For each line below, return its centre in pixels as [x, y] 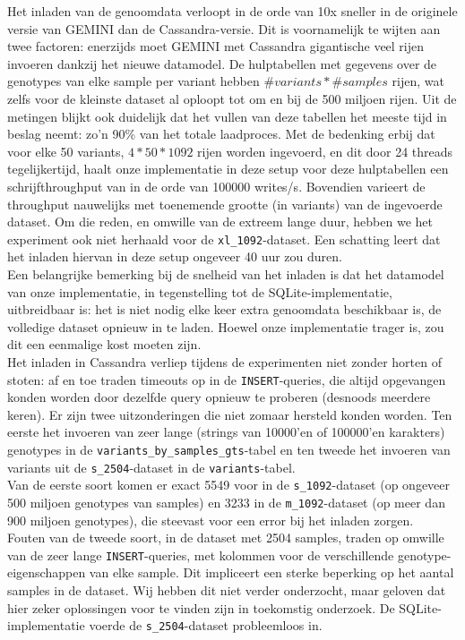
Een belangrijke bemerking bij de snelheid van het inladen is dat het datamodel [226, 273]
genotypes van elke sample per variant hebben [133, 81]
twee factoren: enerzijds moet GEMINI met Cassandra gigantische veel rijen [216, 46]
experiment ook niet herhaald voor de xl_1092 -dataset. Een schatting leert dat [224, 239]
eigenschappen [47, 572]
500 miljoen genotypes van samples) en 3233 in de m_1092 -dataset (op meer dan [226, 502]
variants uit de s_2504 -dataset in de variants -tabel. [151, 467]
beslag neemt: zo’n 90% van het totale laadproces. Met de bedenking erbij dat [221, 134]
